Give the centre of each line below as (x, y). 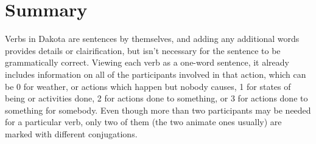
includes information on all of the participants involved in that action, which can (156, 74)
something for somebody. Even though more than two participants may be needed (158, 110)
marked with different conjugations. (71, 133)
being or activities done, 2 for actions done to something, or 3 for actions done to (156, 98)
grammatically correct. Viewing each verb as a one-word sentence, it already (147, 62)
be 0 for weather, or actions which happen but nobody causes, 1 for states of (148, 86)
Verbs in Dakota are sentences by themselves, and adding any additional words (152, 39)
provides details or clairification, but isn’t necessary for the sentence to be (143, 50)
